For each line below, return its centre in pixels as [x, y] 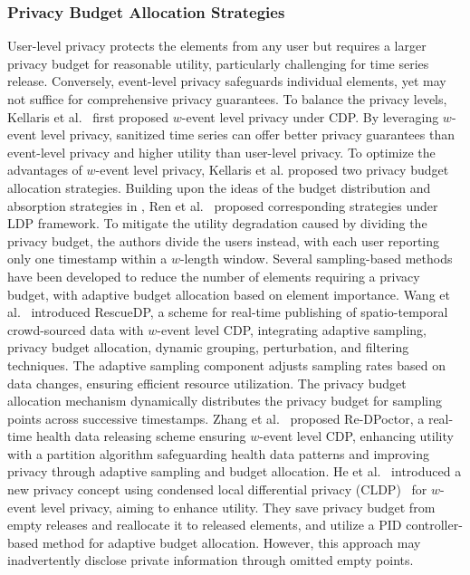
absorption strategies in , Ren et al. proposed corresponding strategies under [223, 205]
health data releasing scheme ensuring [141, 436]
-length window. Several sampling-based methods [316, 259]
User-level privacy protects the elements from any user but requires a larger [217, 46]
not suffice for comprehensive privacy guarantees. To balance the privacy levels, [227, 99]
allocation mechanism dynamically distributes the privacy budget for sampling [225, 401]
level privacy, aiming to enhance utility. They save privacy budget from [238, 507]
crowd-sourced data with [76, 329]
